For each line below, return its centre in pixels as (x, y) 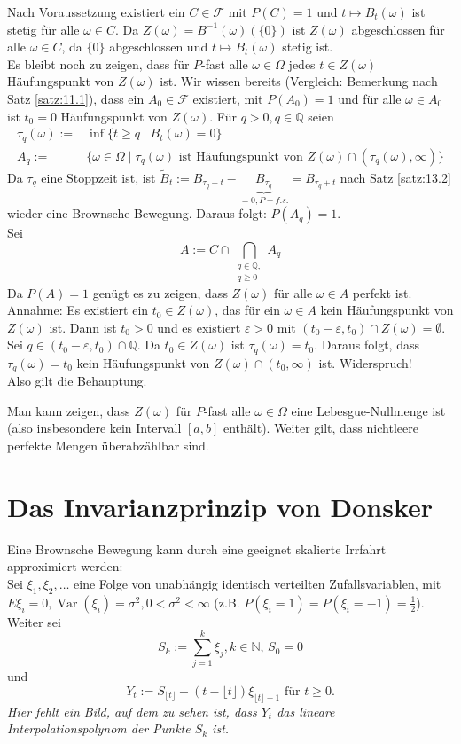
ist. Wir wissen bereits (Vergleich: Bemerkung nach (299, 81)
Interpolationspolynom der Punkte (99, 728)
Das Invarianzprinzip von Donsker (220, 506)
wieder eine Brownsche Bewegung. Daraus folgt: (137, 213)
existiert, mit (228, 98)
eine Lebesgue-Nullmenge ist (368, 410)
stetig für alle (43, 29)
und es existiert (199, 327)
